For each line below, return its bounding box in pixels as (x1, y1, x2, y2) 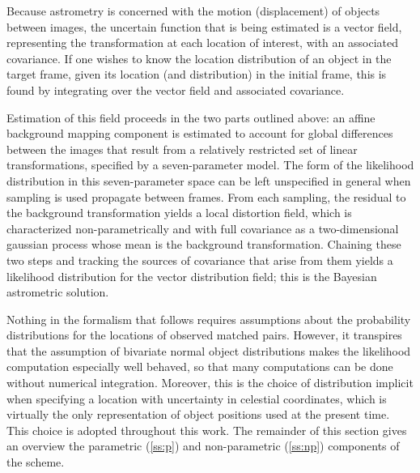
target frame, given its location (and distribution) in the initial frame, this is (6, 66, 387, 83)
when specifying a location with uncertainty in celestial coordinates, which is (6, 390, 387, 407)
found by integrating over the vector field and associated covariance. (6, 81, 345, 98)
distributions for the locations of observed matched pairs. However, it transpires (6, 326, 402, 343)
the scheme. (6, 454, 65, 471)
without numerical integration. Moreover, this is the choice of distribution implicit (6, 374, 414, 391)
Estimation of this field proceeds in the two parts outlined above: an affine (6, 109, 375, 126)
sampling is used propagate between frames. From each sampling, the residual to (6, 188, 406, 205)
